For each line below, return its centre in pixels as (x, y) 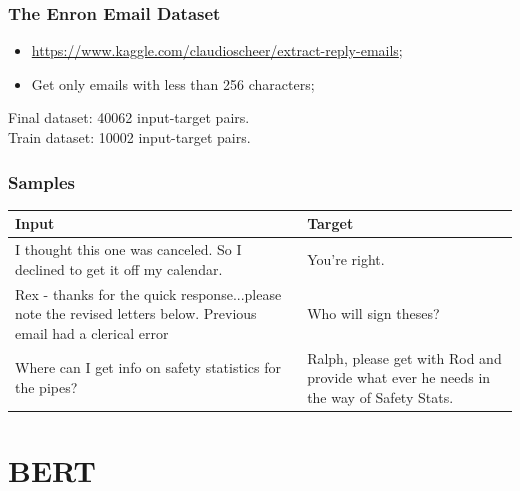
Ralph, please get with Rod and (404, 357)
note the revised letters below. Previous (136, 313)
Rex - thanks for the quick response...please (148, 293)
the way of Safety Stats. (380, 396)
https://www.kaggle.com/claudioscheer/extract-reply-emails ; (217, 50)
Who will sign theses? (373, 313)
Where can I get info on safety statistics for (148, 367)
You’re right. (346, 258)
